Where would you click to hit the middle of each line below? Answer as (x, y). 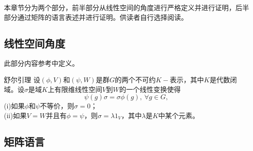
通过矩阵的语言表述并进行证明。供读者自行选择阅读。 (102, 17)
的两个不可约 (135, 79)
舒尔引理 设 (22, 79)
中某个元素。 (179, 115)
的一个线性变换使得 (150, 89)
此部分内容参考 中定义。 (41, 63)
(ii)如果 (15, 115)
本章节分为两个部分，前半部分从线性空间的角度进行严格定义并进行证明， (120, 7)
